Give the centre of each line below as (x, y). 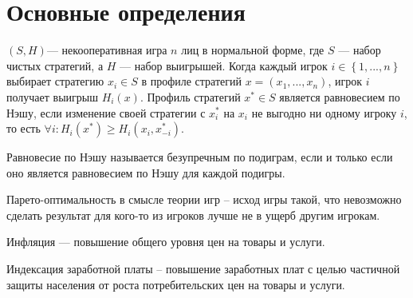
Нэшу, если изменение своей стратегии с (106, 112)
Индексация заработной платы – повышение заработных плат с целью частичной (203, 269)
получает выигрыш (52, 96)
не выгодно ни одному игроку (324, 112)
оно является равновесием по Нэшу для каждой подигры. (146, 172)
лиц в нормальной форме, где (253, 50)
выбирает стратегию (55, 81)
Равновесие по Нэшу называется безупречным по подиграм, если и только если (200, 157)
